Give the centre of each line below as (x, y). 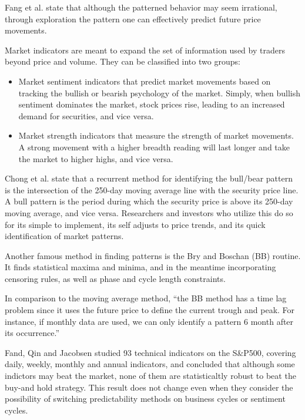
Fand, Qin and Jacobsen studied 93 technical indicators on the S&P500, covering (150, 352)
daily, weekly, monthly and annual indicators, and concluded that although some (150, 364)
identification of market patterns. (64, 236)
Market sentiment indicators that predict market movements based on (145, 81)
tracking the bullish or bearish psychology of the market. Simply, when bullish (160, 93)
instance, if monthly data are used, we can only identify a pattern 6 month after (149, 321)
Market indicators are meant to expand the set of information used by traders (145, 50)
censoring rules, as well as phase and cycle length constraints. (115, 278)
